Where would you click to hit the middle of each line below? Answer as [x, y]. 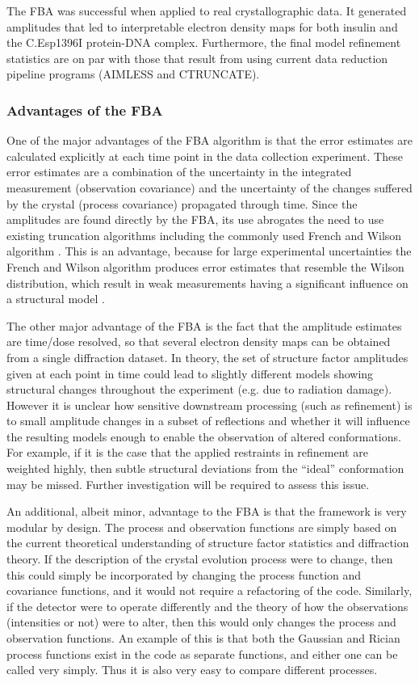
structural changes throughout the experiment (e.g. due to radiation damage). [199, 389]
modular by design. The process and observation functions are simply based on [202, 527]
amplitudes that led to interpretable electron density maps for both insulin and [202, 26]
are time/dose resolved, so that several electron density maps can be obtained [199, 341]
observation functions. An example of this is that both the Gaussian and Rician [203, 638]
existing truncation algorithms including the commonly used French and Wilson [204, 235]
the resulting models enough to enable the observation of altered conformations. [204, 436]
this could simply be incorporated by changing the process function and [184, 574]
